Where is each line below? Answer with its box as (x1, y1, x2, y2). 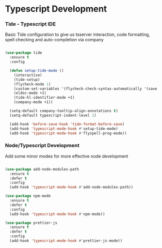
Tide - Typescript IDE (5, 21, 56, 28)
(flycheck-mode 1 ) (14, 81, 51, 87)
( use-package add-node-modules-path (5, 167, 79, 171)
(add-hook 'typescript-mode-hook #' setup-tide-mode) (9, 126, 118, 131)
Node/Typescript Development (5, 142, 80, 149)
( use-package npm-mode (5, 194, 51, 199)
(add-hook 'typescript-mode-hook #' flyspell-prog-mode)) (9, 131, 127, 136)
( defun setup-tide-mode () (9, 68, 64, 73)
